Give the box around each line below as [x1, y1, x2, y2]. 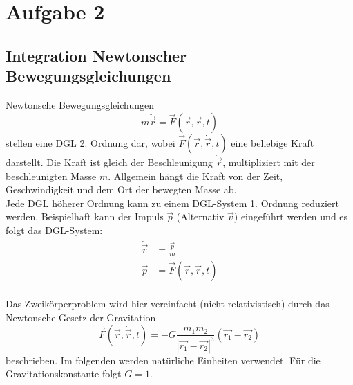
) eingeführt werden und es [233, 209, 348, 224]
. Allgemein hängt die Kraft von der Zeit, [108, 168, 283, 183]
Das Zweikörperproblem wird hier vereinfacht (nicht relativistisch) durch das [6, 296, 330, 311]
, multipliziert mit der [222, 155, 315, 169]
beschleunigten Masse [6, 168, 97, 183]
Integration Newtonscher [6, 44, 187, 66]
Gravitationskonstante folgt [6, 366, 122, 381]
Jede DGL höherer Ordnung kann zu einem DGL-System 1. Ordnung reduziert [6, 195, 339, 210]
